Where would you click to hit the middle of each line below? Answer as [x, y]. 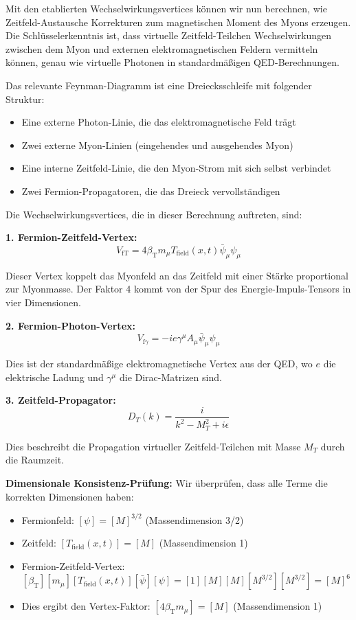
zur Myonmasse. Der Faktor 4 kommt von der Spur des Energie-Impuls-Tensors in [178, 289]
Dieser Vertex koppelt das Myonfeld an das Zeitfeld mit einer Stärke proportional [177, 275]
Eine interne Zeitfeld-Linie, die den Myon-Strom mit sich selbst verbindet [176, 168]
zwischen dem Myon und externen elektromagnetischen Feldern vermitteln [162, 48]
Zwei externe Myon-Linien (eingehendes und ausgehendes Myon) [157, 145]
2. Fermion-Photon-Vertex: [70, 325]
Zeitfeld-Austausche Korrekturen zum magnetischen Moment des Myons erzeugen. [178, 22]
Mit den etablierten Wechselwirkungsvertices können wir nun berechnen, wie [166, 8]
